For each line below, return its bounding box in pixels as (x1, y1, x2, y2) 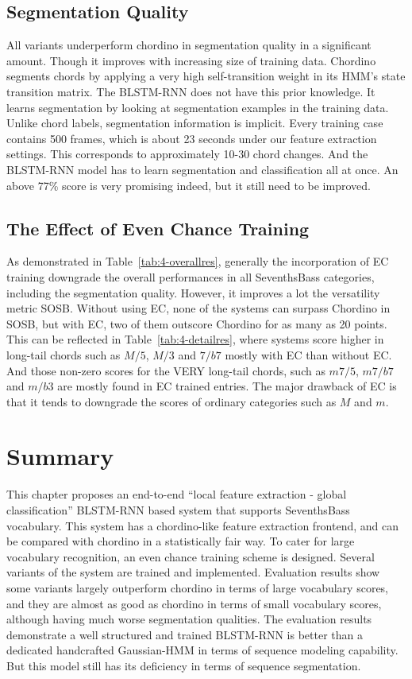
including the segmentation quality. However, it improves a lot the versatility (6, 284, 380, 301)
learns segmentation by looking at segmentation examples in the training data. (6, 99, 389, 115)
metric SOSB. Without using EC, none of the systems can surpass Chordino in (6, 300, 391, 316)
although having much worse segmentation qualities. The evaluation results (6, 611, 372, 627)
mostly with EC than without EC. (225, 346, 392, 363)
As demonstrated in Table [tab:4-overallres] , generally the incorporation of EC (6, 253, 389, 270)
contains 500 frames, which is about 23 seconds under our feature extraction (6, 130, 377, 146)
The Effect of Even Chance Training (6, 215, 310, 240)
